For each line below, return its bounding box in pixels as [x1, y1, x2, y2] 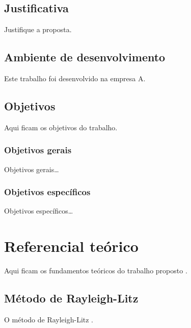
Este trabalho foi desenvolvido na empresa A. [4, 73, 146, 83]
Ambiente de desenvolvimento [4, 49, 166, 65]
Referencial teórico [4, 236, 139, 256]
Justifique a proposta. [4, 24, 72, 35]
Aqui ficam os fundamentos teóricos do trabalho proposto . [4, 265, 187, 276]
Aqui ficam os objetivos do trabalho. [4, 122, 118, 132]
